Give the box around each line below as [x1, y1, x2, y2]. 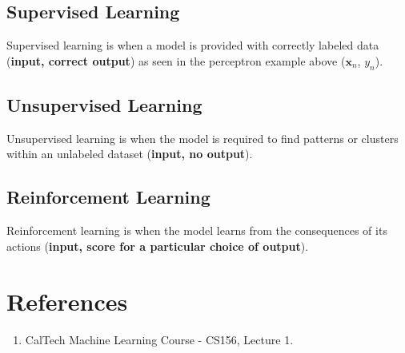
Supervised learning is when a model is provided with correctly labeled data [6, 37, 379, 54]
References [6, 284, 128, 317]
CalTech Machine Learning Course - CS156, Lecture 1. [25, 331, 294, 347]
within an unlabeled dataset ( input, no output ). [6, 145, 253, 162]
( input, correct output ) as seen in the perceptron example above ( [6, 52, 346, 69]
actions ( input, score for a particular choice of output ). [6, 237, 309, 254]
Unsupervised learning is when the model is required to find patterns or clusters [6, 129, 399, 146]
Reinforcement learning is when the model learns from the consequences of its [6, 222, 387, 239]
